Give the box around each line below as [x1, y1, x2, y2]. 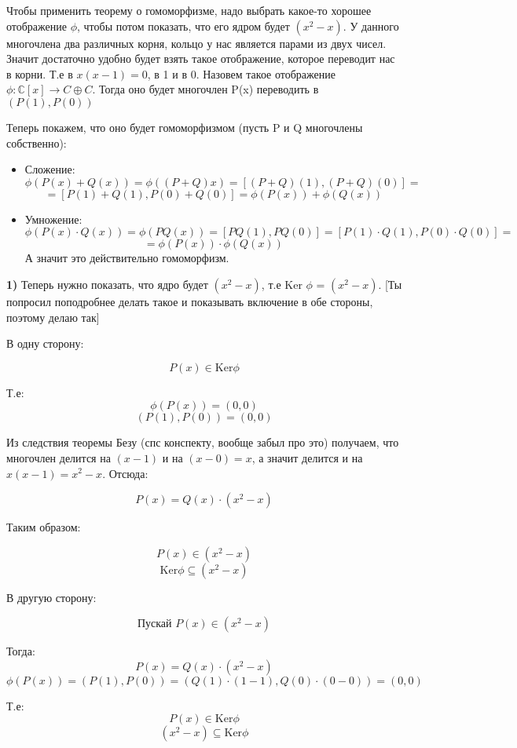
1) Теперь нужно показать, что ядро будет [6, 275, 208, 292]
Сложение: [24, 161, 75, 177]
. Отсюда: [102, 465, 148, 481]
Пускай [137, 618, 172, 630]
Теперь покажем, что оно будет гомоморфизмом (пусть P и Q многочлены [6, 119, 363, 135]
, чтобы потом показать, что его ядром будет [77, 17, 290, 34]
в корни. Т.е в [6, 65, 73, 82]
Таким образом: [6, 519, 81, 535]
